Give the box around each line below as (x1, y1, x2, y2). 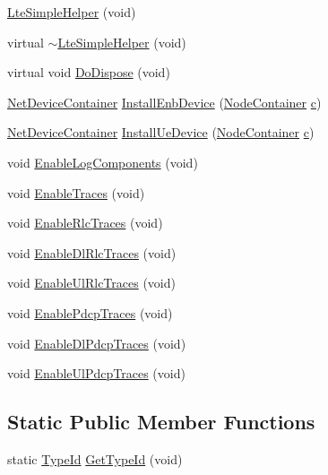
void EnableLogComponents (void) (7, 152, 198, 171)
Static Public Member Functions (7, 408, 315, 436)
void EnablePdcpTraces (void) (7, 303, 173, 322)
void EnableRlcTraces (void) (7, 213, 163, 232)
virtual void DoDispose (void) (7, 63, 170, 82)
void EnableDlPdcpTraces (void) (7, 333, 186, 352)
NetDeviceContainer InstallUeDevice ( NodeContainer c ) (7, 123, 315, 142)
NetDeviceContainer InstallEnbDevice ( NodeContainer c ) (7, 92, 322, 111)
